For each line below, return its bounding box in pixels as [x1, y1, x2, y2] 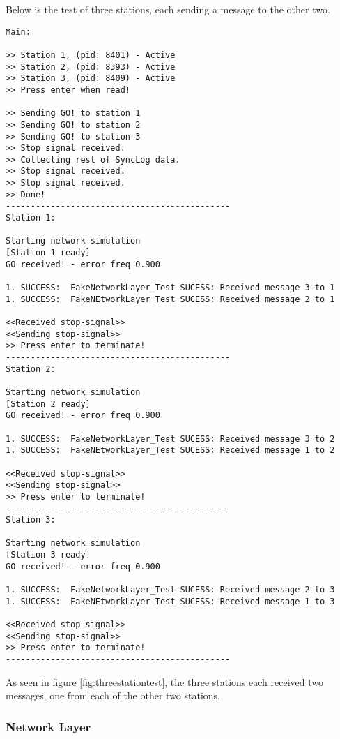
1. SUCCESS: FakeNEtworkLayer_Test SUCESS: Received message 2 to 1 [6, 294, 335, 304]
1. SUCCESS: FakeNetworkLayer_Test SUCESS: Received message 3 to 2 [6, 433, 335, 444]
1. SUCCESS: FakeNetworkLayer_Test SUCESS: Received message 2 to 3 [6, 585, 335, 595]
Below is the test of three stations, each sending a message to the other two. [6, 2, 330, 16]
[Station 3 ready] [6, 550, 91, 560]
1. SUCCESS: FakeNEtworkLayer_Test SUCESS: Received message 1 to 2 [6, 445, 335, 456]
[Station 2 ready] [6, 398, 91, 409]
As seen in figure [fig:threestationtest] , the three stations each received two [6, 674, 323, 689]
